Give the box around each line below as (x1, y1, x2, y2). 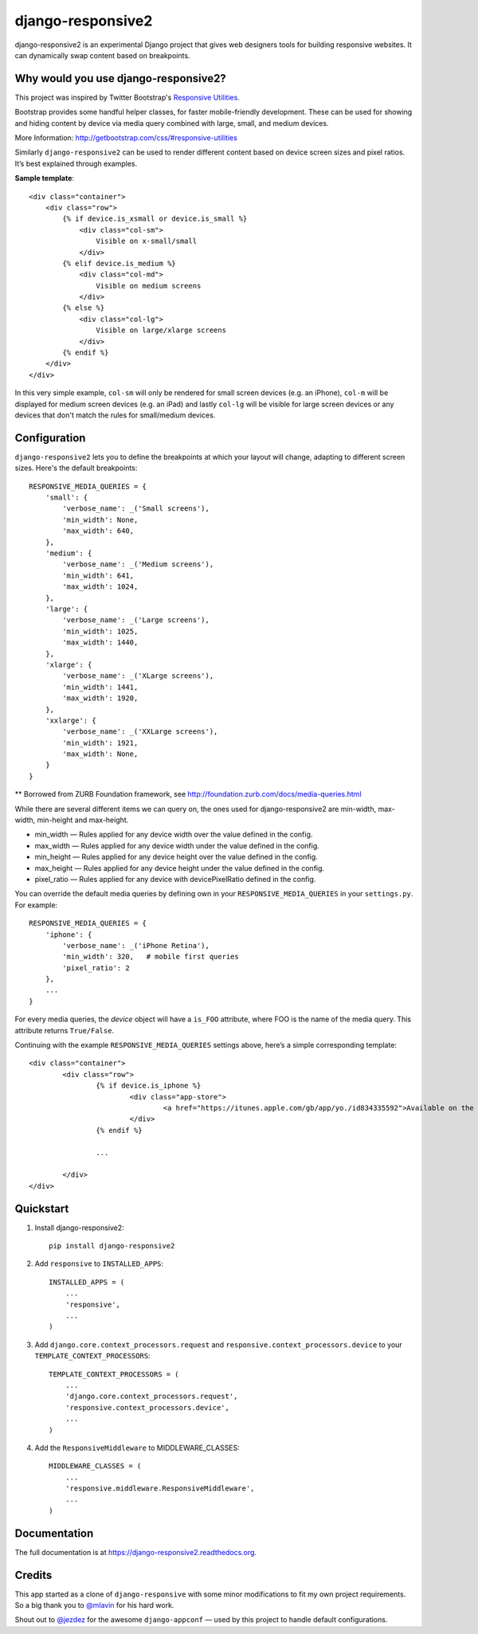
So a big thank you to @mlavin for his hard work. (14, 1601, 174, 1610)
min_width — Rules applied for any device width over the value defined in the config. (34, 829, 313, 840)
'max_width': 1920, (62, 694, 139, 703)
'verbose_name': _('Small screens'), (62, 504, 210, 513)
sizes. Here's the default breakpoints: (14, 463, 138, 473)
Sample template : (14, 174, 75, 183)
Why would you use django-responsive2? (14, 72, 226, 85)
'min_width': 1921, (62, 738, 139, 747)
